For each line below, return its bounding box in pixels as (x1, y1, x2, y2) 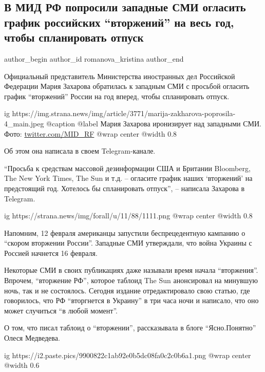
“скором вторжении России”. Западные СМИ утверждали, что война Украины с (4, 237, 252, 248)
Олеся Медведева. (4, 332, 60, 343)
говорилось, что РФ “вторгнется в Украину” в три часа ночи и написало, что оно (4, 295, 259, 306)
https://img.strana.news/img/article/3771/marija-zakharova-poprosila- (12, 108, 236, 119)
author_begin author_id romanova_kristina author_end (4, 53, 184, 64)
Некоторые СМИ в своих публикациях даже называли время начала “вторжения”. (4, 265, 258, 275)
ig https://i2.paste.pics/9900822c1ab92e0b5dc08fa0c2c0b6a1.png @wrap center (4, 349, 251, 360)
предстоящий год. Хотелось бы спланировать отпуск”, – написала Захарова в (4, 182, 245, 193)
